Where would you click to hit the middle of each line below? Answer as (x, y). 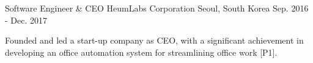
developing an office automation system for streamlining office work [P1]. (141, 52)
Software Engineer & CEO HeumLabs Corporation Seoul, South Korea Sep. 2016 (157, 8)
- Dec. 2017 (26, 20)
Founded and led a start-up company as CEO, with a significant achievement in (154, 40)
